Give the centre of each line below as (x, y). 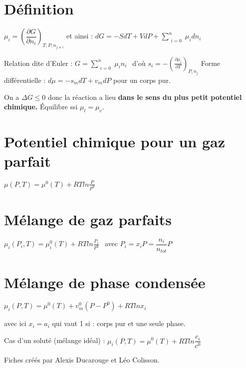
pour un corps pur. (142, 80)
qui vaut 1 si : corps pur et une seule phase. (119, 323)
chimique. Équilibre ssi (41, 107)
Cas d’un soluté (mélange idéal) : (55, 340)
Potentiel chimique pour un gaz (115, 142)
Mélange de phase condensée (105, 282)
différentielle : (25, 80)
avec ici (15, 323)
